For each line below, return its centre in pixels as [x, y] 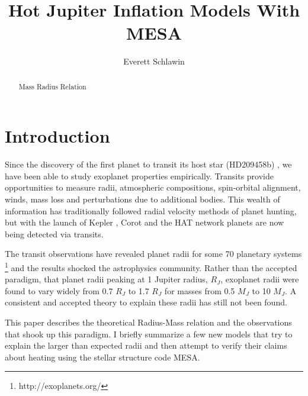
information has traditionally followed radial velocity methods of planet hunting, [151, 210]
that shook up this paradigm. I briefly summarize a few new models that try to [149, 334]
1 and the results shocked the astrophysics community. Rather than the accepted [151, 267]
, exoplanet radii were [260, 279]
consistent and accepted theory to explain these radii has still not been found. [146, 302]
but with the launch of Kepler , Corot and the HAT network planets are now [145, 222]
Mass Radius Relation [52, 86]
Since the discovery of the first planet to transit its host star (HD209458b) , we [148, 164]
